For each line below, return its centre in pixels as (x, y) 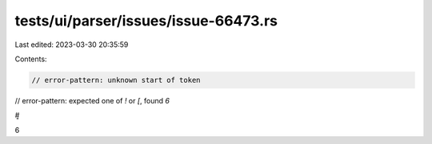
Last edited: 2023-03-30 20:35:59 (72, 45)
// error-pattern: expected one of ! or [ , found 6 (92, 100)
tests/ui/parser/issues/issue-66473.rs (146, 21)
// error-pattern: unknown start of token (116, 80)
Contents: (31, 59)
